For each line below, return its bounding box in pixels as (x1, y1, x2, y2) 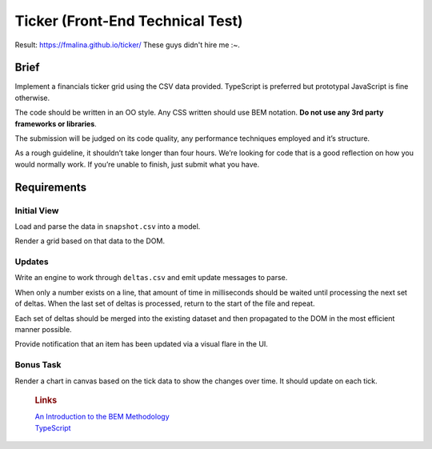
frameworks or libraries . (14, 118, 98, 128)
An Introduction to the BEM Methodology (34, 412, 170, 422)
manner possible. (14, 325, 72, 335)
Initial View (14, 205, 59, 216)
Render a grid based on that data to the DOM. (14, 236, 166, 246)
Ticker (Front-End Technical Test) (14, 12, 243, 30)
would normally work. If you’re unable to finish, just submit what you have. (14, 159, 260, 169)
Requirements (14, 180, 87, 194)
